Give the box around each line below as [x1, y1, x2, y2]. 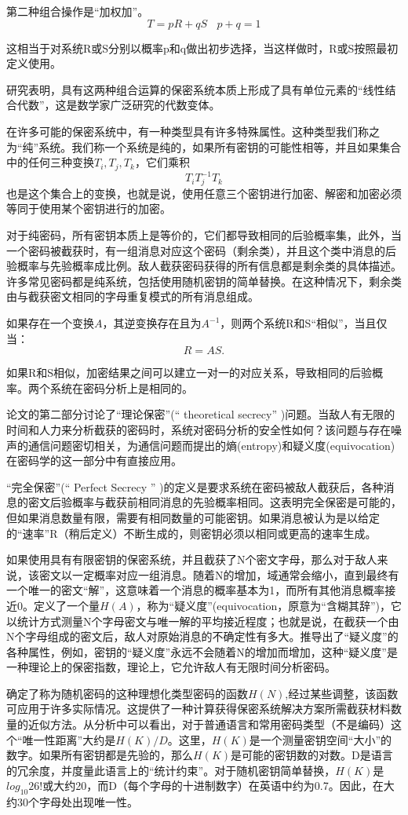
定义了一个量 [33, 597, 100, 613]
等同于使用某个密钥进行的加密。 [6, 200, 171, 217]
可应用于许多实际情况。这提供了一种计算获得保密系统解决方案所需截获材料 [6, 700, 391, 717]
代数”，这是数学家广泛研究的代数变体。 [16, 97, 220, 113]
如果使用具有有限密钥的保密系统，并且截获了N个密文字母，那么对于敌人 [6, 551, 377, 568]
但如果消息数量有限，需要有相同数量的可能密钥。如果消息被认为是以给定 [6, 509, 380, 525]
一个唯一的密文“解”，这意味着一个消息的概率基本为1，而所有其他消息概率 [6, 582, 385, 598]
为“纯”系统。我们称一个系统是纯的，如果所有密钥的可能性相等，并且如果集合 [6, 138, 402, 155]
